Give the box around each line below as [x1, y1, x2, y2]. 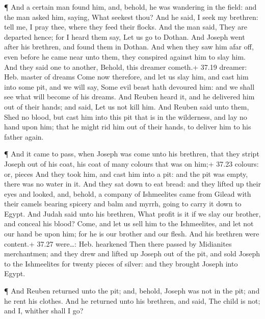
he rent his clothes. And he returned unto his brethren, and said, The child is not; [4, 295, 260, 306]
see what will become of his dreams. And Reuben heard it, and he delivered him [4, 91, 255, 102]
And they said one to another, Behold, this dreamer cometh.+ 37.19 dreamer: [4, 61, 247, 72]
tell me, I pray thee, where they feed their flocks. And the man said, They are [4, 21, 248, 32]
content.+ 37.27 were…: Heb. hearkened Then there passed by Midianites [4, 238, 232, 249]
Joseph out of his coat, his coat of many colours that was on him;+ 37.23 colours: [4, 158, 259, 169]
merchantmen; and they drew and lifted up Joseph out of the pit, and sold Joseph [4, 248, 260, 259]
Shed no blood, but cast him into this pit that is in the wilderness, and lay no [4, 111, 247, 122]
